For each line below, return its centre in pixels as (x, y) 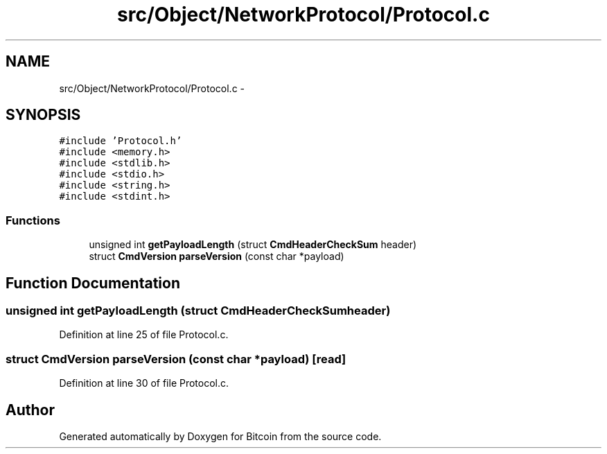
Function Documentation (93, 283)
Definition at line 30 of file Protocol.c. (144, 383)
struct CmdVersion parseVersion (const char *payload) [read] (176, 359)
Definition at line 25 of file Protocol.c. (144, 335)
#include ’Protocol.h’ (121, 141)
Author (30, 410)
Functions (33, 220)
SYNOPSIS (43, 115)
